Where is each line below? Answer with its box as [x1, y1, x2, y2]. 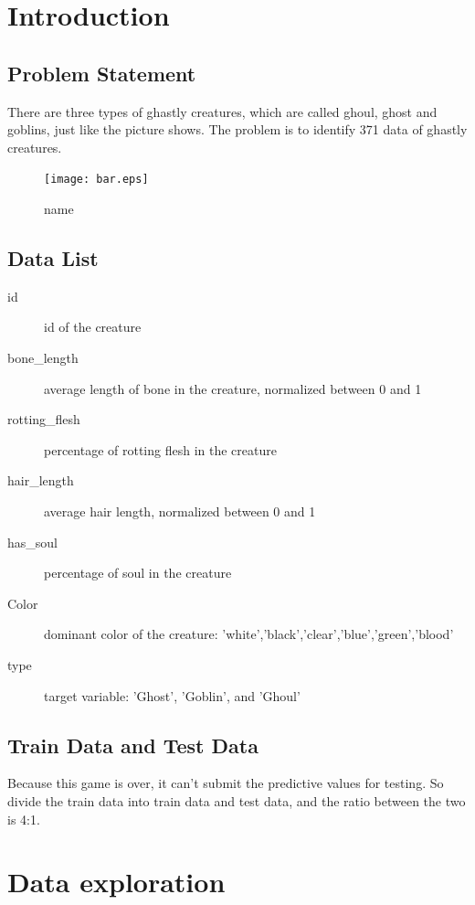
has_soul [7, 532, 58, 551]
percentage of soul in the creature [44, 563, 232, 582]
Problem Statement [7, 59, 196, 87]
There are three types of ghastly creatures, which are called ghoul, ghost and [7, 101, 438, 121]
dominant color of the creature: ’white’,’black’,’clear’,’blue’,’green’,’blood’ [44, 624, 454, 644]
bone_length [7, 348, 79, 367]
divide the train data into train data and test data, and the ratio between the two [7, 791, 466, 810]
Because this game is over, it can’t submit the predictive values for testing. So [7, 773, 444, 793]
